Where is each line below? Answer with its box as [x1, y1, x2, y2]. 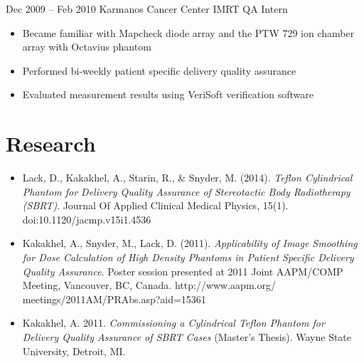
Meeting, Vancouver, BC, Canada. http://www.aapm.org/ [22, 278, 276, 293]
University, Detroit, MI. [22, 343, 126, 358]
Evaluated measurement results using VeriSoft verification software [22, 87, 314, 102]
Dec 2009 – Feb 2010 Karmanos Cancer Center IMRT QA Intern [6, 1, 288, 16]
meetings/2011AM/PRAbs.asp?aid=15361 [22, 291, 206, 306]
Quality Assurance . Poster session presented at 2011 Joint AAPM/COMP [22, 263, 343, 278]
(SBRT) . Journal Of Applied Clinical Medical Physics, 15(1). [22, 198, 289, 213]
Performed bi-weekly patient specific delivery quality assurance [22, 63, 296, 78]
